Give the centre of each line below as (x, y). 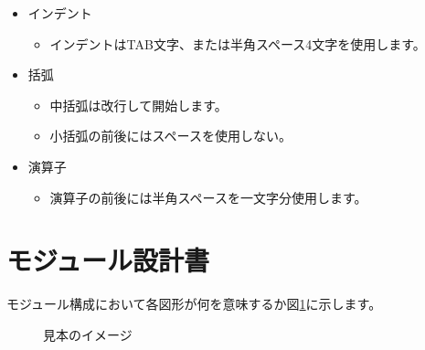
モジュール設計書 (108, 260)
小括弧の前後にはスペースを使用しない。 (170, 136)
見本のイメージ (88, 334)
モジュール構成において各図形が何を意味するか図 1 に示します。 (194, 304)
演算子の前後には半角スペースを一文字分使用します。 (208, 197)
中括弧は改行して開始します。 (138, 105)
